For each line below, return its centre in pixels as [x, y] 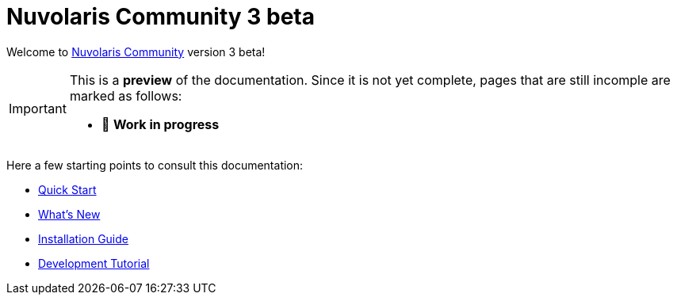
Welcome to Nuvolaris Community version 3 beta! [136, 51]
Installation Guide [83, 238]
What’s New [69, 214]
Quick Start [67, 189]
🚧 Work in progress [160, 124]
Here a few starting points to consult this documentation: [155, 165]
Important [38, 108]
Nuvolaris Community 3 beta [161, 17]
